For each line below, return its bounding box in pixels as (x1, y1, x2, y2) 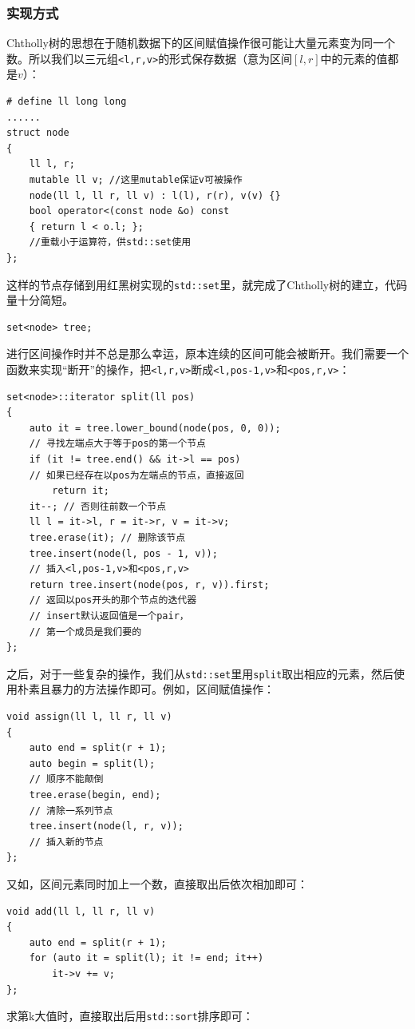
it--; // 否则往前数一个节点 (29, 500, 167, 512)
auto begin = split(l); (29, 757, 156, 769)
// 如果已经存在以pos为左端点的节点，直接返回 (29, 469, 244, 481)
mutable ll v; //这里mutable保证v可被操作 (29, 174, 243, 186)
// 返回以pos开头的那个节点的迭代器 (29, 594, 197, 606)
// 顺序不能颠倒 (29, 773, 104, 785)
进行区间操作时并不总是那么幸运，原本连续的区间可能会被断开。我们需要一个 (6, 345, 409, 362)
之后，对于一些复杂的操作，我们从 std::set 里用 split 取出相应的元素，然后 (6, 665, 394, 681)
